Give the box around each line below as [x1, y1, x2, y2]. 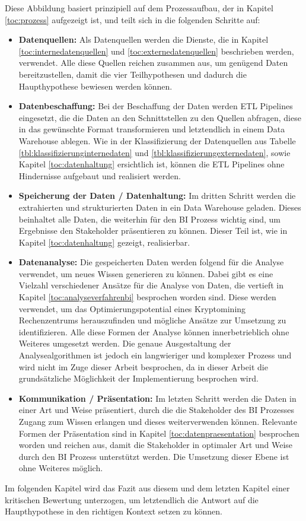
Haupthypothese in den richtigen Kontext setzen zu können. [5, 505, 222, 517]
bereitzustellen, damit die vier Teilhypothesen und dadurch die [18, 68, 247, 80]
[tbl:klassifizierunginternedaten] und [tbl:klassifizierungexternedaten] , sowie [18, 146, 291, 158]
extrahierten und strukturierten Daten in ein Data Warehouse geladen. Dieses [18, 201, 301, 213]
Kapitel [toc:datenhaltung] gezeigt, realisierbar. [18, 236, 190, 248]
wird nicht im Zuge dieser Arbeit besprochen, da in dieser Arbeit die [18, 360, 268, 373]
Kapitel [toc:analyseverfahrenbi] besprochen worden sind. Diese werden [18, 291, 276, 303]
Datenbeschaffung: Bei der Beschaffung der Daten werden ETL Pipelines [18, 100, 293, 112]
